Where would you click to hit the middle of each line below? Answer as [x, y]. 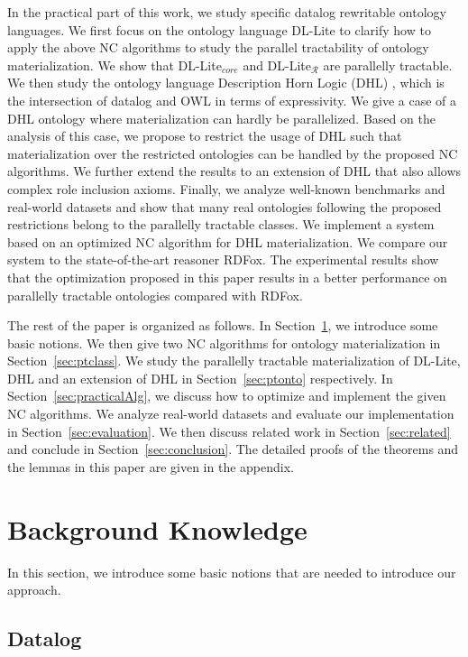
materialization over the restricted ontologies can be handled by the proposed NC [233, 153]
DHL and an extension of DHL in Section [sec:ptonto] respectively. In [200, 378]
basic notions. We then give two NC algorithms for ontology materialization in [224, 342]
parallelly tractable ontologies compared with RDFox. [155, 295]
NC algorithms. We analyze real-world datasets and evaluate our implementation [231, 414]
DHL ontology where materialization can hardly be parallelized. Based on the [221, 118]
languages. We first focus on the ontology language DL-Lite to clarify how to [219, 29]
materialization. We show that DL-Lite [115, 65]
